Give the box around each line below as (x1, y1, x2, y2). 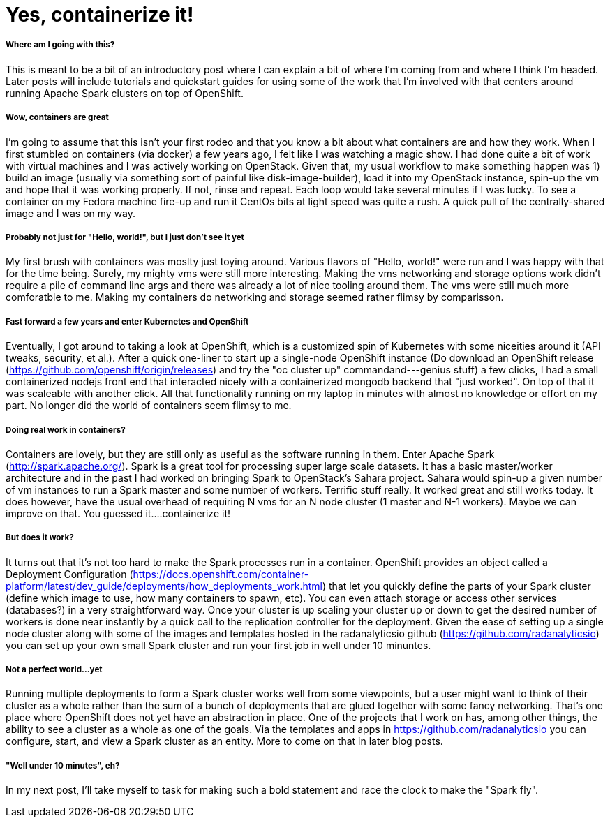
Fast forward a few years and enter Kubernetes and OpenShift (6, 316, 249, 327)
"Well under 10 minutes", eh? (6, 760, 120, 771)
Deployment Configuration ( (6, 568, 133, 580)
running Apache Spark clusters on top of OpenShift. (6, 87, 244, 99)
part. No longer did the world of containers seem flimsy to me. (6, 399, 292, 412)
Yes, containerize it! (6, 3, 194, 27)
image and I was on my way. (6, 207, 136, 219)
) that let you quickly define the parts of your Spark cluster (322, 579, 591, 592)
